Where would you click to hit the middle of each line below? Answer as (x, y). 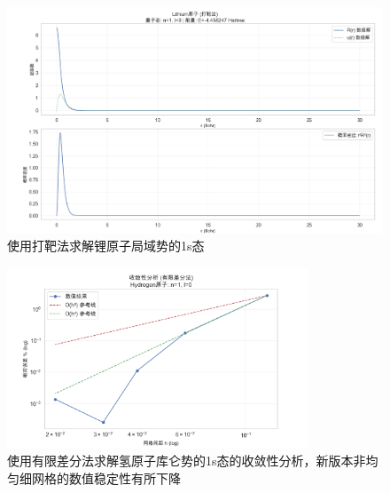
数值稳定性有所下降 (125, 477)
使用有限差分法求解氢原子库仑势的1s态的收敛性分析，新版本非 (187, 461)
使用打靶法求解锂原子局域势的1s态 (106, 246)
